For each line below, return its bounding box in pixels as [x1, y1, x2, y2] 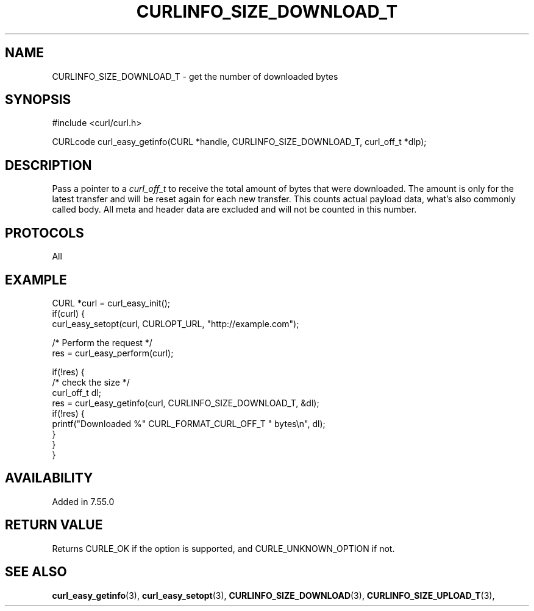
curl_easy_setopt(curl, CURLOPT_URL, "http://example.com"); [52, 318, 299, 329]
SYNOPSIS [5, 92, 71, 108]
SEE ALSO [5, 564, 67, 580]
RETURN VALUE [5, 517, 103, 533]
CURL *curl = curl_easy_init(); [52, 297, 170, 308]
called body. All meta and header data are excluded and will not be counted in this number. [52, 204, 417, 215]
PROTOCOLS [5, 225, 84, 241]
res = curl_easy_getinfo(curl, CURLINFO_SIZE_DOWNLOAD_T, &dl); [52, 397, 319, 408]
